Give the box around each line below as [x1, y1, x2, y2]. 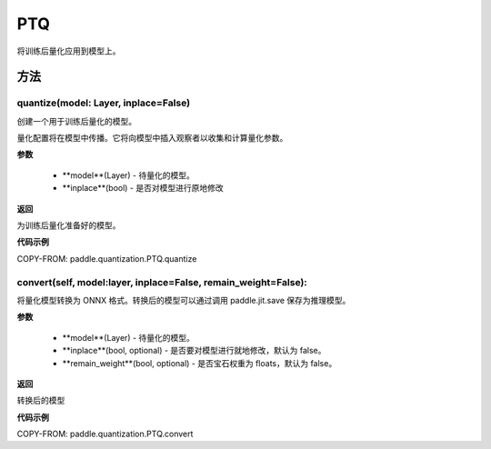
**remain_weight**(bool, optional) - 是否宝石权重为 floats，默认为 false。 [62, 357, 337, 368]
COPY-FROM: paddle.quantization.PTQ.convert [16, 428, 194, 440]
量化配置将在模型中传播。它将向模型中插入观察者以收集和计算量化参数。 [16, 133, 288, 144]
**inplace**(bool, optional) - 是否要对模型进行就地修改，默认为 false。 [62, 345, 326, 356]
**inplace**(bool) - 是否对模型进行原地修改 [62, 183, 224, 194]
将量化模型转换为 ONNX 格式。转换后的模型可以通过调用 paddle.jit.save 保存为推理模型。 [16, 294, 351, 305]
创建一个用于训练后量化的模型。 [16, 115, 136, 126]
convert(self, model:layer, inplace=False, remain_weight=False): [16, 275, 308, 288]
